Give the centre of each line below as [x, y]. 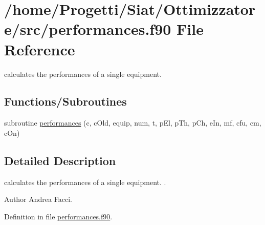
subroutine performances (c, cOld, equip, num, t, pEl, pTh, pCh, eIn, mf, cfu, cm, [133, 123]
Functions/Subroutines [65, 101]
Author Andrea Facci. [38, 199]
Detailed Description [60, 160]
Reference [40, 49]
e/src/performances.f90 [88, 29]
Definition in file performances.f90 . [58, 216]
